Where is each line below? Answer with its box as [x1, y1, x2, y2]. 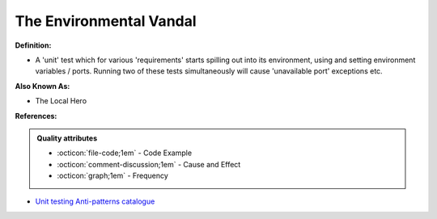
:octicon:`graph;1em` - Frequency [57, 171, 169, 181]
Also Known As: [15, 81, 70, 91]
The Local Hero [35, 96, 87, 106]
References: [15, 111, 57, 120]
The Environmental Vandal [15, 12, 197, 30]
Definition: [15, 40, 52, 50]
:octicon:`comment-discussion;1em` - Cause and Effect [57, 159, 241, 169]
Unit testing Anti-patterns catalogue [35, 196, 155, 206]
